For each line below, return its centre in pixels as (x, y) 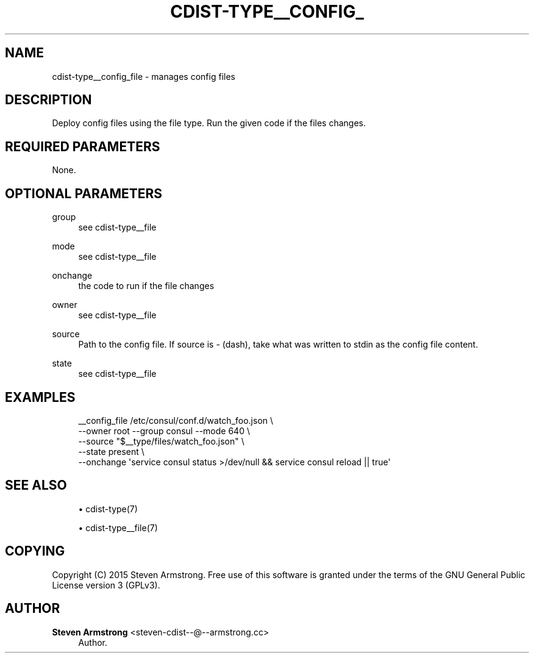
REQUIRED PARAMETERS (83, 146)
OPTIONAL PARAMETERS (84, 193)
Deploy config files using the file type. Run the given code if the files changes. (209, 123)
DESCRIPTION (48, 100)
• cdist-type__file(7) (118, 527)
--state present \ (111, 451)
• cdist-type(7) (108, 509)
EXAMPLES (40, 397)
